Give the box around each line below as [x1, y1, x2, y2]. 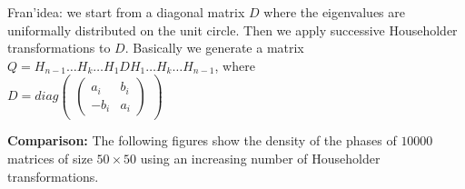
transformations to [7, 38, 111, 57]
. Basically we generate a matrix [124, 38, 304, 57]
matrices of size [7, 149, 93, 168]
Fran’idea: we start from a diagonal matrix [7, 3, 245, 21]
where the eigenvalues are [263, 3, 405, 21]
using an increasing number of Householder [140, 149, 381, 168]
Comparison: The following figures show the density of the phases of [7, 131, 397, 150]
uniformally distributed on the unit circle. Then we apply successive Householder [7, 20, 458, 39]
